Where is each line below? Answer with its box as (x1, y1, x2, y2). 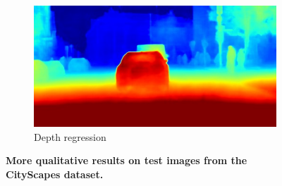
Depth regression (34, 129, 106, 144)
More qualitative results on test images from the (6, 153, 247, 168)
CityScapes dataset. (6, 166, 104, 181)
